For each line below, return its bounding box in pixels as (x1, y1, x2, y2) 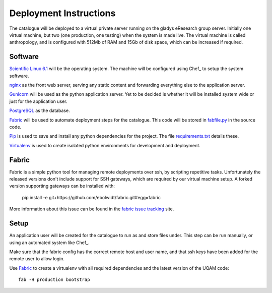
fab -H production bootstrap (18, 277, 90, 282)
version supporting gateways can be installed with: (9, 183, 115, 189)
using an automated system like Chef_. (9, 240, 90, 246)
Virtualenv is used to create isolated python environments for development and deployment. (9, 142, 201, 148)
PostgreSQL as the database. (9, 107, 70, 113)
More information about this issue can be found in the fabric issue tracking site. (9, 206, 174, 212)
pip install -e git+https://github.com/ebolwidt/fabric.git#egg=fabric (22, 194, 161, 200)
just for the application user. (9, 98, 67, 104)
